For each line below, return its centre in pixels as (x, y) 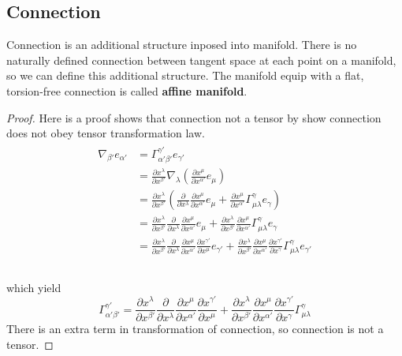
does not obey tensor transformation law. (106, 133)
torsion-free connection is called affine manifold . (127, 90)
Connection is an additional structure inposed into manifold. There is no (182, 45)
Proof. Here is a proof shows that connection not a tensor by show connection (194, 117)
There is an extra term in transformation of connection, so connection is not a (195, 329)
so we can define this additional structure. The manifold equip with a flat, (185, 75)
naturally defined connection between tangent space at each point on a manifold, (201, 60)
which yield (34, 287)
